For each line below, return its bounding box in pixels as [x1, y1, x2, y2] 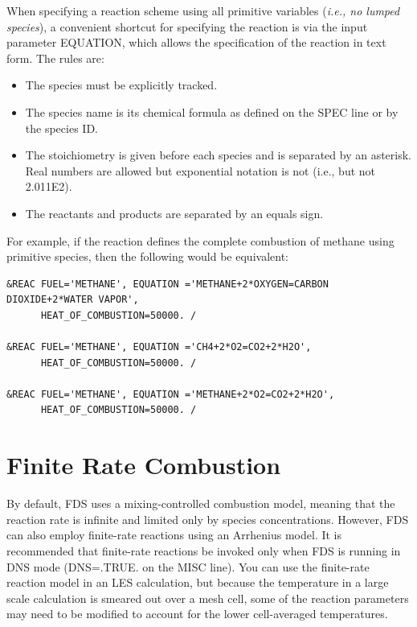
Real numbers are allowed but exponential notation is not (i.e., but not [25, 162, 376, 179]
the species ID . [25, 119, 98, 136]
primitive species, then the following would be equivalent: [6, 248, 288, 265]
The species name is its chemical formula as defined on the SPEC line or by [25, 103, 399, 120]
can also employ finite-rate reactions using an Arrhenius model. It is [6, 526, 342, 543]
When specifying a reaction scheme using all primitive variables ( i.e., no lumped [6, 2, 400, 19]
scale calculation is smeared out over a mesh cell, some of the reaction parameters [6, 589, 409, 606]
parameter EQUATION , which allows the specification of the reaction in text [6, 34, 386, 51]
